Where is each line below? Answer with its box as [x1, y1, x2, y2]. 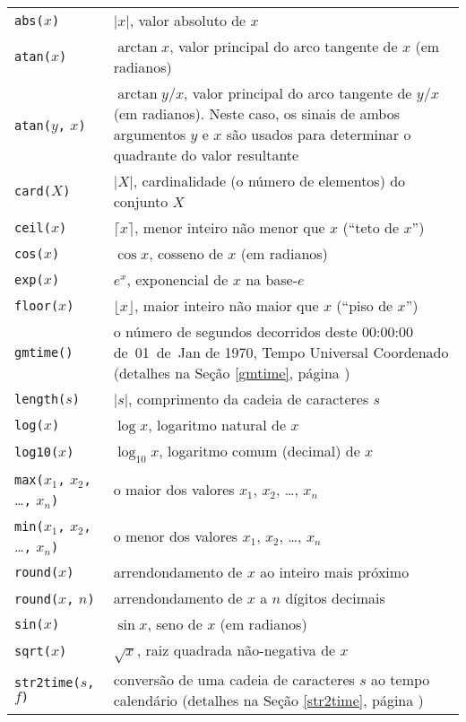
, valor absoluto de [129, 10, 246, 30]
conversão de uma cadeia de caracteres [113, 668, 355, 690]
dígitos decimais [285, 587, 385, 609]
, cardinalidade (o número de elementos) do [133, 170, 406, 191]
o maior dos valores [113, 478, 235, 500]
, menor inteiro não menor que [134, 217, 325, 238]
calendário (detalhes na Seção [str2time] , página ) [113, 689, 424, 710]
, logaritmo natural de [148, 414, 287, 435]
